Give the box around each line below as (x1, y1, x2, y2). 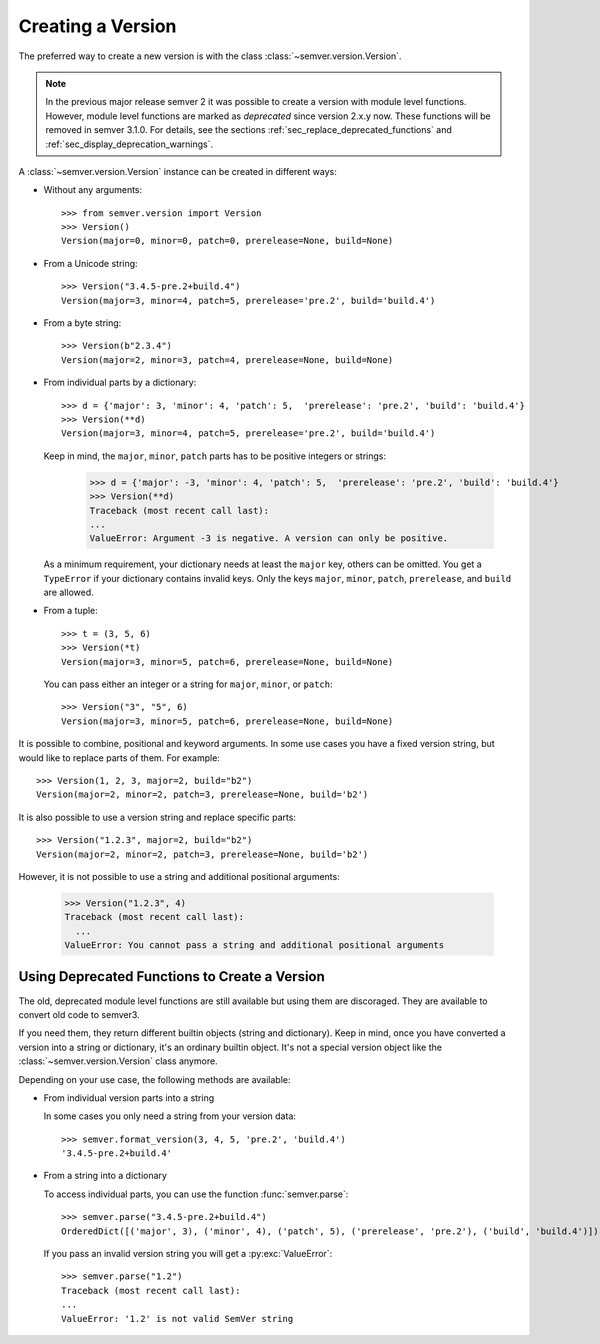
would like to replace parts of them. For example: (18, 751, 220, 764)
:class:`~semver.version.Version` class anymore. (18, 1055, 219, 1067)
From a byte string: (43, 317, 122, 329)
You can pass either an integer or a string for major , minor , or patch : (43, 678, 334, 690)
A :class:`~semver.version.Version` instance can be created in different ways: (18, 165, 337, 177)
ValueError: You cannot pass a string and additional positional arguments (64, 940, 445, 951)
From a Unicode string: (43, 257, 139, 269)
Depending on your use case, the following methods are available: (18, 1073, 291, 1085)
